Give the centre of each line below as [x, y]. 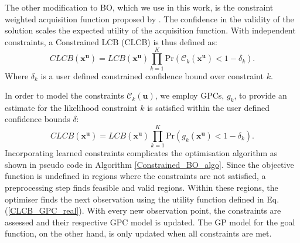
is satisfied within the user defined [209, 107]
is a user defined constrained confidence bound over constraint [152, 75]
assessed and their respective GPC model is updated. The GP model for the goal [150, 222]
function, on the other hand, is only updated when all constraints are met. [138, 233]
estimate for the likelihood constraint [71, 107]
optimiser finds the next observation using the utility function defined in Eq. [142, 199]
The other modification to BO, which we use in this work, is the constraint [139, 7]
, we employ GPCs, [190, 95]
